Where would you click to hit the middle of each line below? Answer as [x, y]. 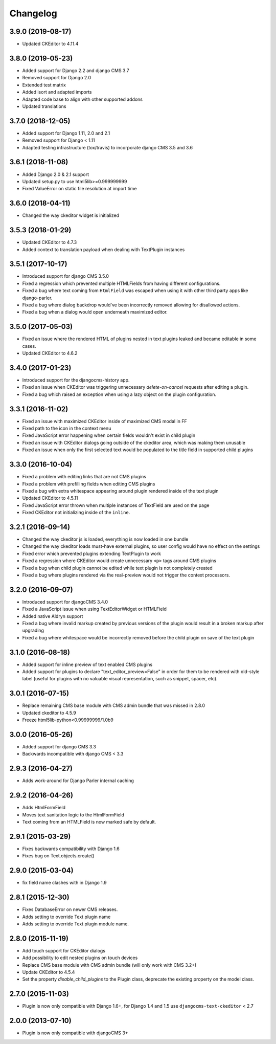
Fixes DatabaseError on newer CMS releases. [70, 909]
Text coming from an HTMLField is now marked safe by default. [89, 822]
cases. [29, 346]
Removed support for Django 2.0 [57, 78]
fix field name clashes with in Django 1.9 [64, 883]
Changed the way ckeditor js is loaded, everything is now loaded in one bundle [105, 539]
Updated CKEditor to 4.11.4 [50, 44]
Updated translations [44, 106]
